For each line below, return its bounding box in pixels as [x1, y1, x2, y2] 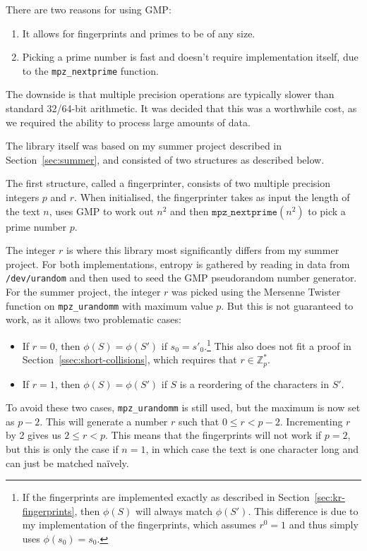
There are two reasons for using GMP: [6, 2, 172, 16]
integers [6, 190, 40, 204]
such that [178, 413, 219, 428]
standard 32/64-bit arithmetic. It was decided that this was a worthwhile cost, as [6, 101, 357, 116]
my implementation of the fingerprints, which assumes [22, 517, 256, 532]
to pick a [308, 203, 346, 218]
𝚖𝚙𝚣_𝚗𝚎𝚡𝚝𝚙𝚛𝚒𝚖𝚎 [212, 207, 277, 217]
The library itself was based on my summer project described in [6, 138, 282, 153]
